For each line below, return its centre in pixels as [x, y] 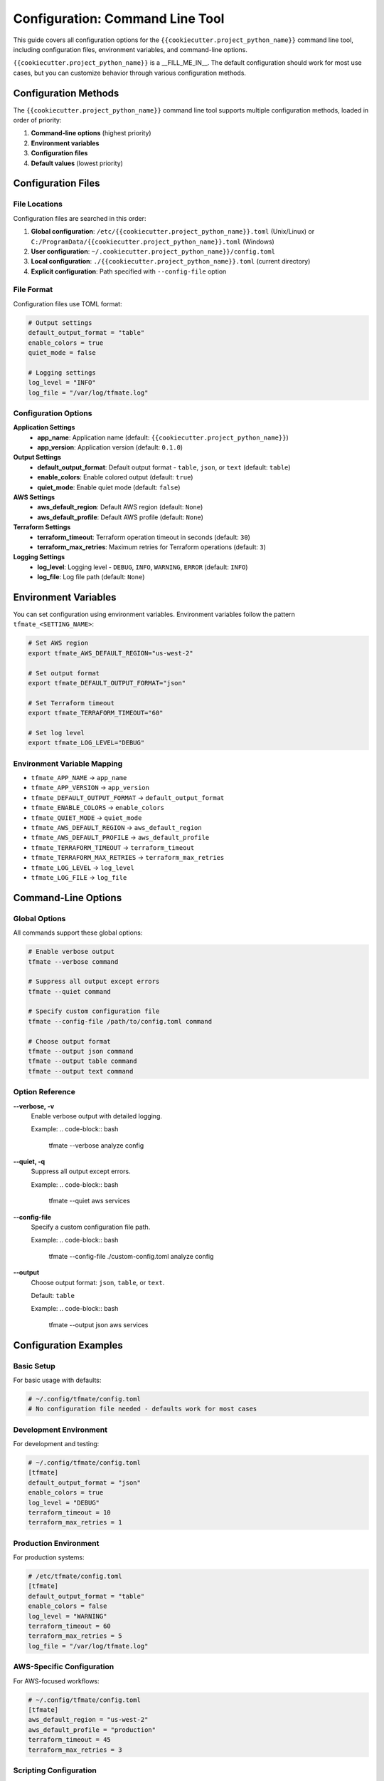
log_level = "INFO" [62, 383]
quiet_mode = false [62, 352]
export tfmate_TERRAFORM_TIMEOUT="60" [96, 713]
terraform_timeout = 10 [70, 1512]
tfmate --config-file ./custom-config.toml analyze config [131, 1256]
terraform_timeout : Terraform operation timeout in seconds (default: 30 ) [144, 537]
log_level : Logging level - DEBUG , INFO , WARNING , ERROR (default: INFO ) [143, 567]
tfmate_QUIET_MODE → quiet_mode [86, 817]
